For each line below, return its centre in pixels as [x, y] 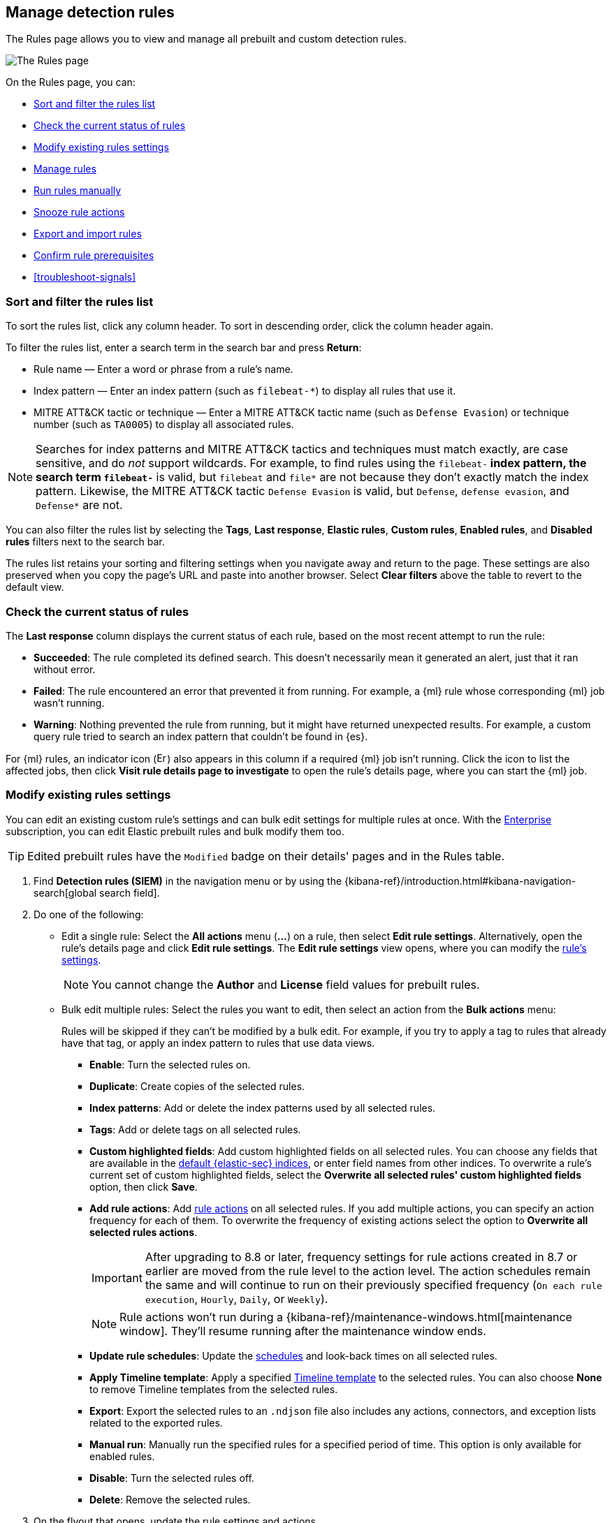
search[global [65, 892]
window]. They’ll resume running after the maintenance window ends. [303, 1331]
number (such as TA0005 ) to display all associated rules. [164, 425]
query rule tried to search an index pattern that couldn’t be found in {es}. [201, 736]
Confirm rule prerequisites [94, 256]
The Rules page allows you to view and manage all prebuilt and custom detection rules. [206, 39]
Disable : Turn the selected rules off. [172, 1478]
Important [117, 1278]
